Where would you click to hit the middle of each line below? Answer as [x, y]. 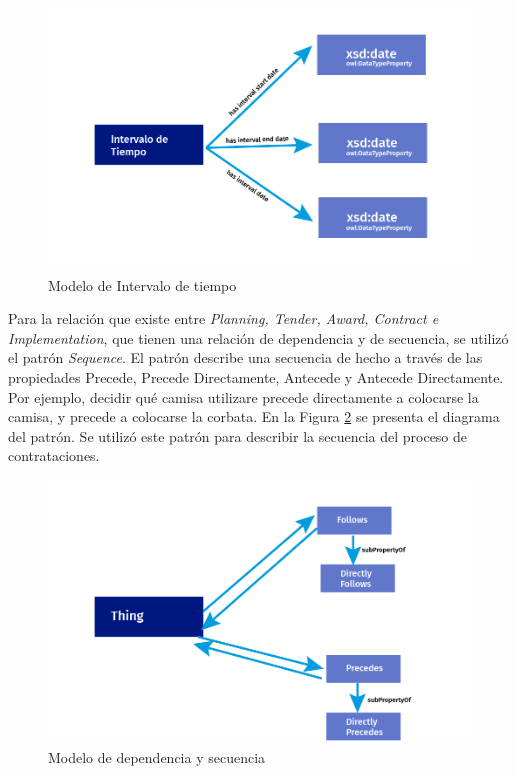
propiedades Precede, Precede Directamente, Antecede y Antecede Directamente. [256, 377]
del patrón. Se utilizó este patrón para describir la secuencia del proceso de [238, 435]
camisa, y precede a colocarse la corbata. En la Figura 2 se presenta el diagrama [254, 416]
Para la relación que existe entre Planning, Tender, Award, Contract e [223, 318]
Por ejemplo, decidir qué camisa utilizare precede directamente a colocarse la [243, 396]
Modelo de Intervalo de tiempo [142, 284]
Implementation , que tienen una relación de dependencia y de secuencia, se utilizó [258, 337]
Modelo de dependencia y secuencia [157, 756]
